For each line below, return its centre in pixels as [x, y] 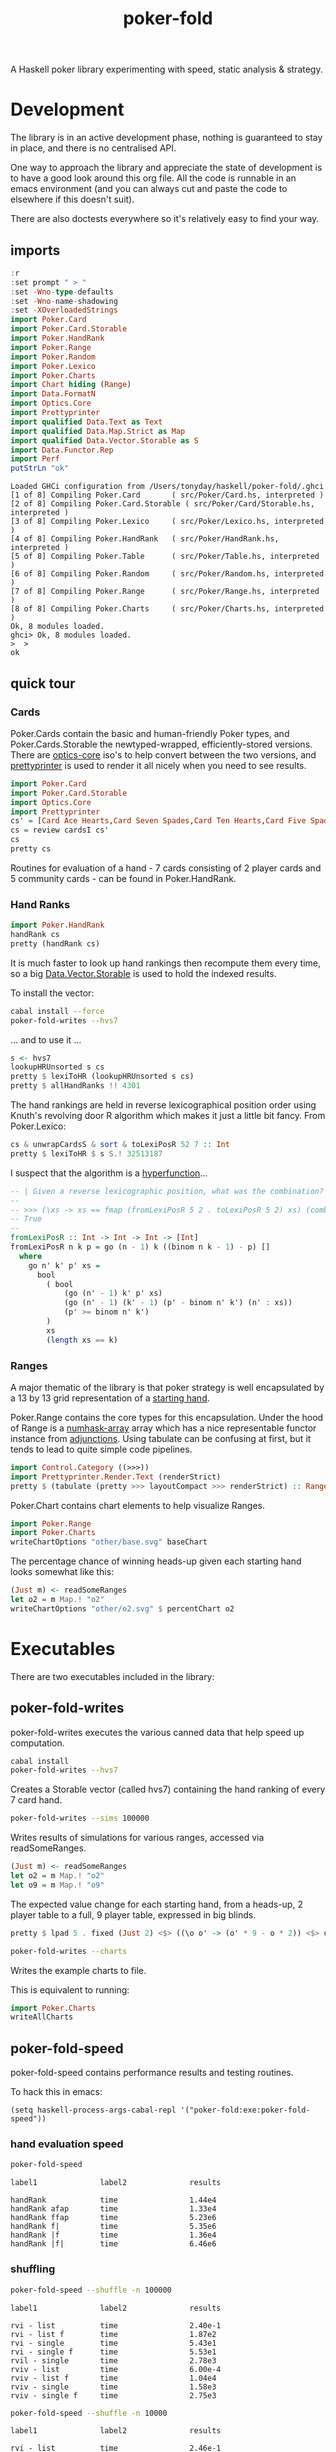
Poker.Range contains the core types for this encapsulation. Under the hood [167, 1417]
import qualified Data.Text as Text [86, 422]
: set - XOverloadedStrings [64, 310]
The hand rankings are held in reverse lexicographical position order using [163, 1105]
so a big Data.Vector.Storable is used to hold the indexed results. [143, 973]
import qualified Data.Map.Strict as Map [98, 431]
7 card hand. [36, 1800]
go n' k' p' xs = [64, 1265]
